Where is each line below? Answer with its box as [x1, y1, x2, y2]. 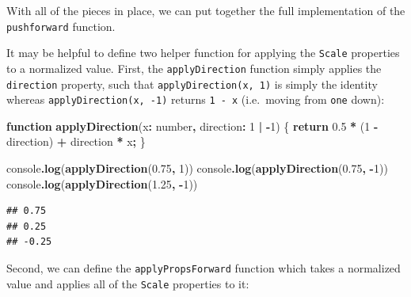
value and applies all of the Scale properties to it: [6, 275, 249, 291]
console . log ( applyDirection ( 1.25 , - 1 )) [6, 175, 198, 192]
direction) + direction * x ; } [6, 133, 146, 150]
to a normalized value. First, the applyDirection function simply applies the [6, 59, 382, 76]
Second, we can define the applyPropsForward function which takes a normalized [6, 260, 401, 276]
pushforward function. [6, 17, 116, 34]
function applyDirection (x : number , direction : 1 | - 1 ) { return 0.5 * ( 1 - [6, 117, 379, 134]
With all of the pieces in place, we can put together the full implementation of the [6, 2, 405, 18]
